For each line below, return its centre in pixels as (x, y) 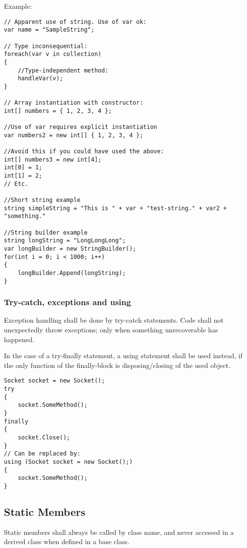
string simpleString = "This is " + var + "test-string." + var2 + (115, 208)
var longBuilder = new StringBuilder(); (70, 248)
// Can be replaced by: (42, 454)
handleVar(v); (40, 79)
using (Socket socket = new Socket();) (68, 462)
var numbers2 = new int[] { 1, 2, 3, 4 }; (74, 135)
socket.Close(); (44, 438)
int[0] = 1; (23, 168)
